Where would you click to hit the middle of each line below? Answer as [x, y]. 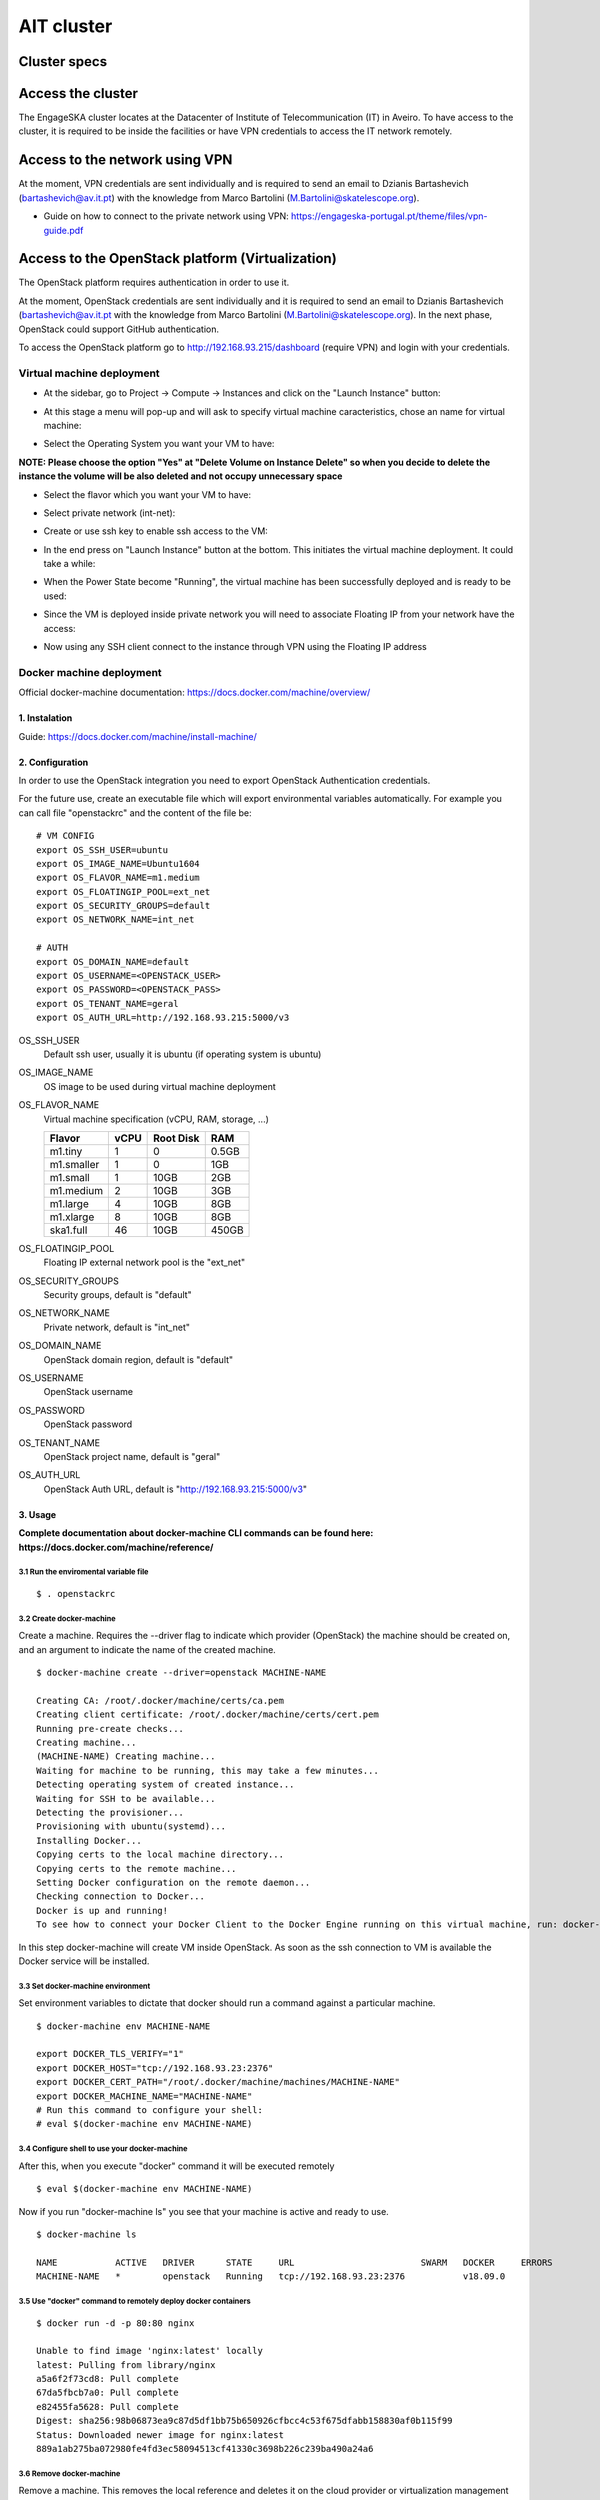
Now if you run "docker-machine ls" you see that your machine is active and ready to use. [203, 2211]
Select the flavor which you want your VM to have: [147, 494]
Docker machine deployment [90, 672]
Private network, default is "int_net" [116, 1327]
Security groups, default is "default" [117, 1295]
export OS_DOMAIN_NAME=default [113, 961]
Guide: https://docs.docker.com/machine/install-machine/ [137, 736]
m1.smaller [74, 1164]
